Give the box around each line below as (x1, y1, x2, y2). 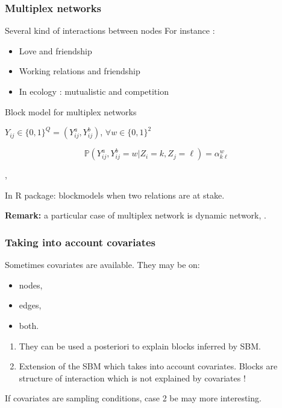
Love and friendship (19, 44, 92, 57)
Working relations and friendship (19, 65, 140, 77)
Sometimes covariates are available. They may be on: (5, 258, 200, 271)
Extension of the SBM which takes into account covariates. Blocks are (19, 360, 278, 372)
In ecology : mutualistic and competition (19, 85, 169, 97)
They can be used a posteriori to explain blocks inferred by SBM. (19, 339, 261, 352)
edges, (19, 299, 42, 311)
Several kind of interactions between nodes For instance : (5, 24, 215, 37)
